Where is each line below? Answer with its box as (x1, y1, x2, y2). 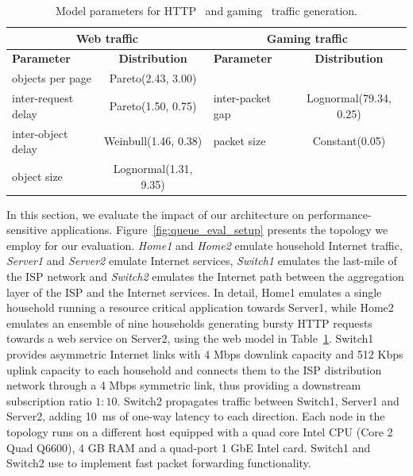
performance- (307, 205, 372, 222)
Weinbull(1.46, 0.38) (103, 132, 203, 149)
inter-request (12, 90, 74, 106)
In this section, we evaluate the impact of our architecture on (6, 205, 304, 222)
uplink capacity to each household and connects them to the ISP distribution (6, 361, 382, 378)
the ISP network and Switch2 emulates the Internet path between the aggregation (6, 268, 404, 285)
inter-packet (213, 90, 272, 106)
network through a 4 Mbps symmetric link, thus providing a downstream (6, 377, 361, 393)
